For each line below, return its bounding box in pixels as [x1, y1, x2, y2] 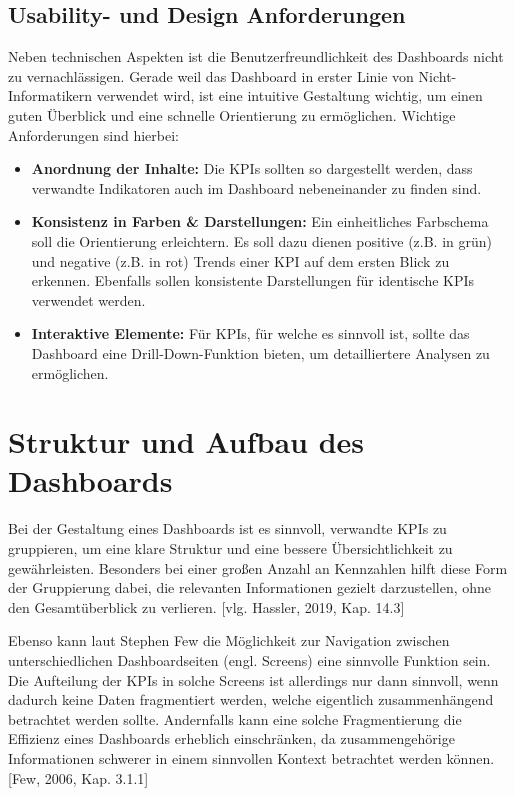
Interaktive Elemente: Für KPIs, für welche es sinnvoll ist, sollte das [31, 323, 470, 344]
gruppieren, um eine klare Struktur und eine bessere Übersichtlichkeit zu [8, 538, 453, 559]
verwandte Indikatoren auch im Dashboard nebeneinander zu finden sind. [31, 177, 482, 198]
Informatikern [8, 85, 93, 106]
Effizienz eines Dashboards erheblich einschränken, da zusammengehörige [8, 728, 455, 749]
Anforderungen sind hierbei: [8, 124, 179, 145]
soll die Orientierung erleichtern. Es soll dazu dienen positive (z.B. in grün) [31, 230, 492, 251]
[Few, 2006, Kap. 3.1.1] [8, 767, 149, 788]
